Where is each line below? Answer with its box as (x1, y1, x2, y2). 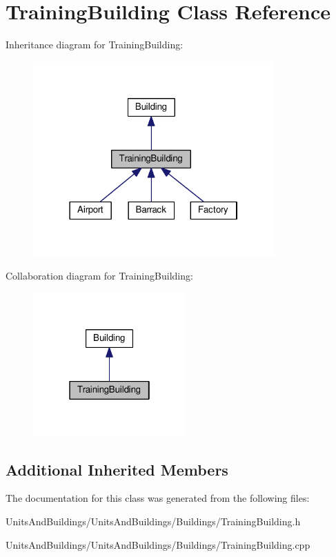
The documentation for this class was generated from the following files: (6, 491, 310, 505)
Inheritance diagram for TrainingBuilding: (6, 37, 184, 52)
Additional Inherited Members (6, 458, 228, 480)
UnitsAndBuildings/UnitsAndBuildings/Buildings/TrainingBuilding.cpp (6, 537, 310, 551)
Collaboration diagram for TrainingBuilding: (6, 268, 193, 283)
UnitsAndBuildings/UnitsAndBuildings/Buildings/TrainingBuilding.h (6, 514, 301, 528)
